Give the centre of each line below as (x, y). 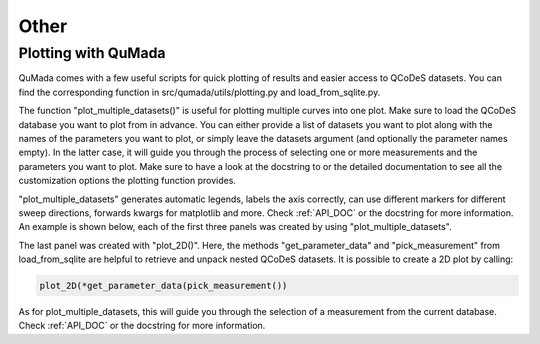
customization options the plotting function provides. (127, 181)
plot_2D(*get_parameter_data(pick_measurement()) (163, 286)
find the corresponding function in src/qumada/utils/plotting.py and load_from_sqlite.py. (199, 92)
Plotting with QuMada (92, 53)
